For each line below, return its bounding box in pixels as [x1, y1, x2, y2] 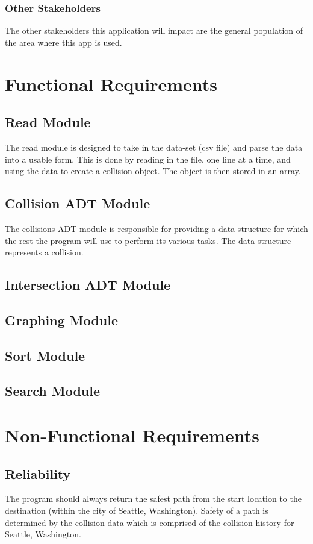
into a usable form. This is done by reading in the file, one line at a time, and [5, 152, 291, 165]
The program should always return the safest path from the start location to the [5, 492, 302, 505]
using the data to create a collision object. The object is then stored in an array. [5, 164, 301, 177]
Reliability [5, 464, 71, 483]
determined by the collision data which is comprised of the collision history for [5, 516, 294, 528]
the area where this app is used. [5, 36, 122, 48]
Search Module [5, 381, 100, 400]
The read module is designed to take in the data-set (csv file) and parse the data [5, 140, 303, 153]
